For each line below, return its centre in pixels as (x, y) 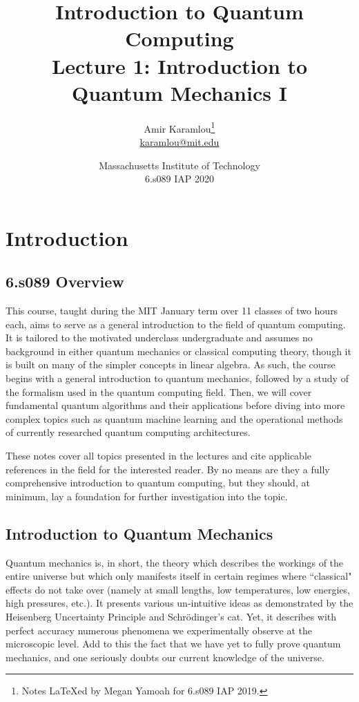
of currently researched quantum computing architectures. (128, 432)
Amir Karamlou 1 (179, 127)
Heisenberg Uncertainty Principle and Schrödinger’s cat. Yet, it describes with (171, 616)
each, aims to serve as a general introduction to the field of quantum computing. (176, 324)
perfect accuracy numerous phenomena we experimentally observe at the (159, 630)
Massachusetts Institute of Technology (179, 165)
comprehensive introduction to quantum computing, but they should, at (158, 483)
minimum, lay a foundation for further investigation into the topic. (147, 496)
